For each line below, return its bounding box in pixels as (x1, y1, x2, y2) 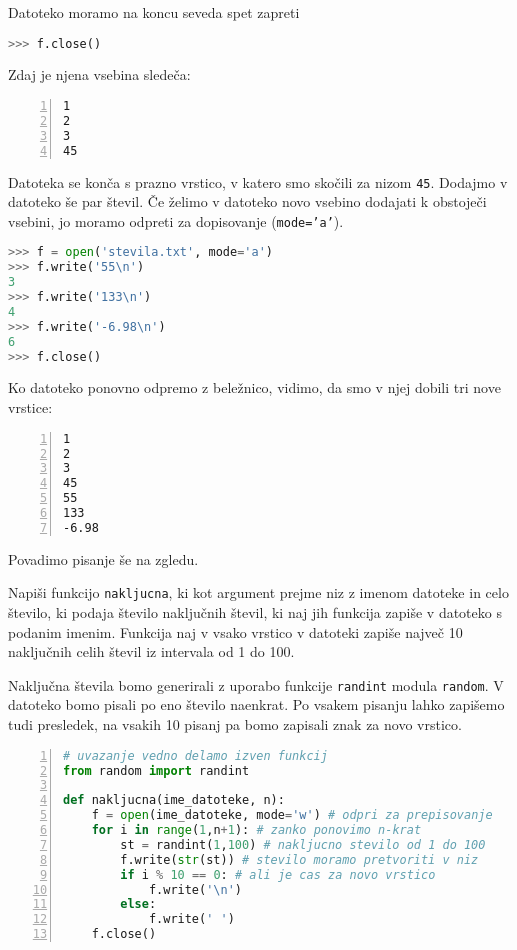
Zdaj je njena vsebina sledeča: (8, 64, 191, 85)
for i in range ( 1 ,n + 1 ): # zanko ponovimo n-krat (91, 823, 422, 838)
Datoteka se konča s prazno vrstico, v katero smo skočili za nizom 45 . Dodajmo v (8, 171, 508, 192)
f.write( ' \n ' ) (148, 882, 243, 897)
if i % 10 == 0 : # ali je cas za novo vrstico (120, 867, 436, 882)
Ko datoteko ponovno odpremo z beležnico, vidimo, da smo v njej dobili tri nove (8, 377, 501, 398)
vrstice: (8, 397, 53, 418)
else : (120, 897, 157, 912)
